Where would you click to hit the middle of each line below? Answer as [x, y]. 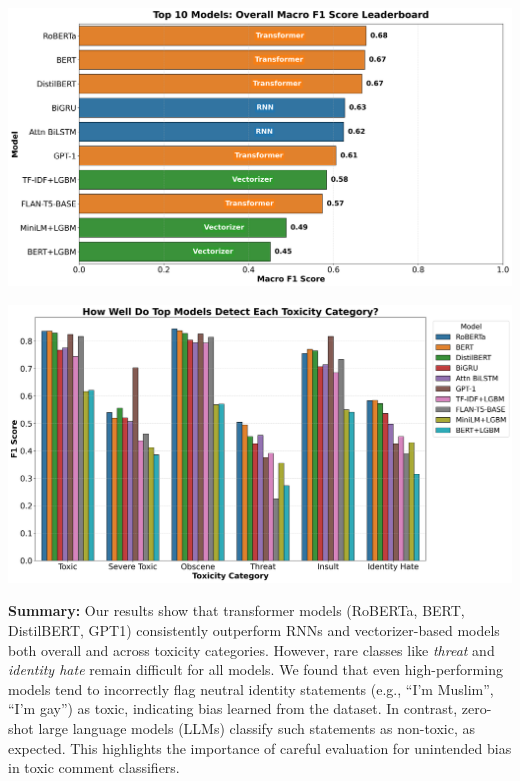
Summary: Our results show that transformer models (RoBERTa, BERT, [236, 610]
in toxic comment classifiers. [94, 767]
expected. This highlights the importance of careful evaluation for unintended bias [260, 747]
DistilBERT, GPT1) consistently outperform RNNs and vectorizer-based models [254, 629]
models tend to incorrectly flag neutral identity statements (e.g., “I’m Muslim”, [251, 688]
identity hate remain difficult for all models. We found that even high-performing [255, 669]
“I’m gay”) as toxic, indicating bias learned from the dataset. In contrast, [233, 708]
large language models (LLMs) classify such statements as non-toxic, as [257, 727]
